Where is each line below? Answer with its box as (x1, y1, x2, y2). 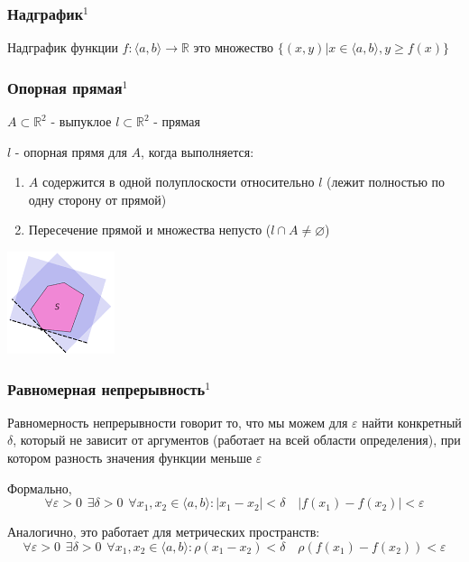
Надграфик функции (7, 38, 118, 57)
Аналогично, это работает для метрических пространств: (7, 522, 320, 541)
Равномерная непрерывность (7, 377, 206, 400)
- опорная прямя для (14, 142, 127, 161)
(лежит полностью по (326, 172, 446, 191)
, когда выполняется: (141, 142, 254, 161)
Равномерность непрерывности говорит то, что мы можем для (7, 412, 348, 431)
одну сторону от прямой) (28, 189, 167, 208)
